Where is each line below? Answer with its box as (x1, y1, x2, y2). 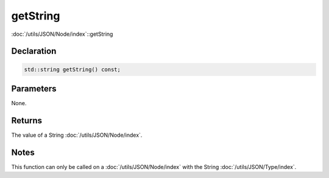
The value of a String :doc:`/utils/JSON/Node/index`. (11, 131, 143, 139)
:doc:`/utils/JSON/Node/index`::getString (11, 30, 113, 38)
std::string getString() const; (24, 66, 121, 73)
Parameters (11, 83, 57, 94)
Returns (11, 115, 43, 126)
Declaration (11, 46, 57, 56)
